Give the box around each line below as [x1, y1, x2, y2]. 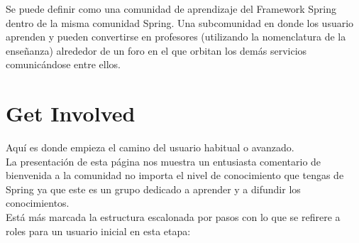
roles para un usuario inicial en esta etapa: [6, 223, 191, 238]
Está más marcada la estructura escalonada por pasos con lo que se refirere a [6, 210, 341, 225]
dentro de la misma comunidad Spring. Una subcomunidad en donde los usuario [6, 15, 354, 30]
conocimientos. [6, 195, 70, 210]
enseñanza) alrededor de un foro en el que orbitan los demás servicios [6, 43, 307, 58]
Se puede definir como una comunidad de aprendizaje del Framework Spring [6, 1, 336, 16]
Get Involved [6, 99, 136, 128]
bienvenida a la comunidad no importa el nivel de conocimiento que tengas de [6, 168, 344, 183]
